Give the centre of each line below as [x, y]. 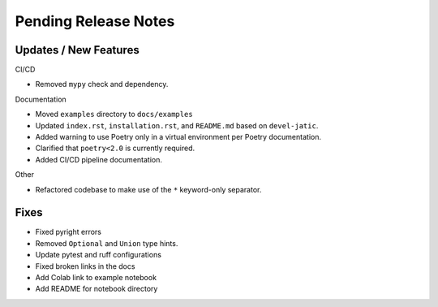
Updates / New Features [77, 50]
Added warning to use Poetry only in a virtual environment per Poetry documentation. [178, 137]
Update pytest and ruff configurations [99, 255]
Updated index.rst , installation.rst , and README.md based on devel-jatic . [177, 125]
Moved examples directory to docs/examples [114, 115]
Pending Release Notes [95, 21]
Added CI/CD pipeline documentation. [99, 159]
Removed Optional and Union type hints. [107, 243]
